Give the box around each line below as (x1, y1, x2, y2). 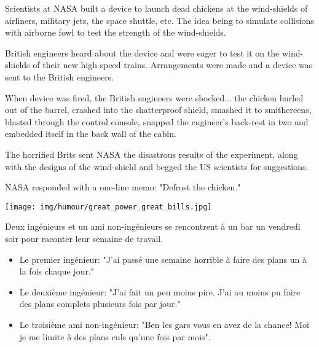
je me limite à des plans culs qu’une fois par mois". (19, 330, 211, 343)
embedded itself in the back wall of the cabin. (5, 127, 176, 140)
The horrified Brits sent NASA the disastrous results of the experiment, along (5, 147, 298, 160)
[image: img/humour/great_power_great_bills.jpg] (5, 202, 212, 211)
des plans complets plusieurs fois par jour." (19, 297, 181, 310)
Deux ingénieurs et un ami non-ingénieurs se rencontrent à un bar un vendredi (5, 220, 301, 233)
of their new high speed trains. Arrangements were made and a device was (33, 58, 313, 71)
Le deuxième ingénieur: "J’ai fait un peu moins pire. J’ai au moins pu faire (19, 285, 301, 298)
